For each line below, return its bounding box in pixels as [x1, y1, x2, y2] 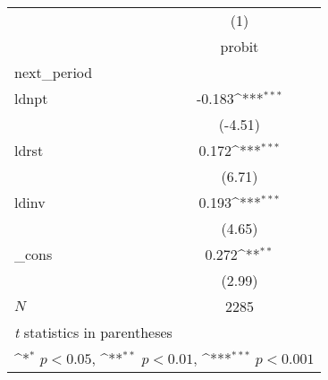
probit [220, 36, 259, 56]
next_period [14, 62, 93, 82]
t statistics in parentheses [14, 322, 172, 342]
